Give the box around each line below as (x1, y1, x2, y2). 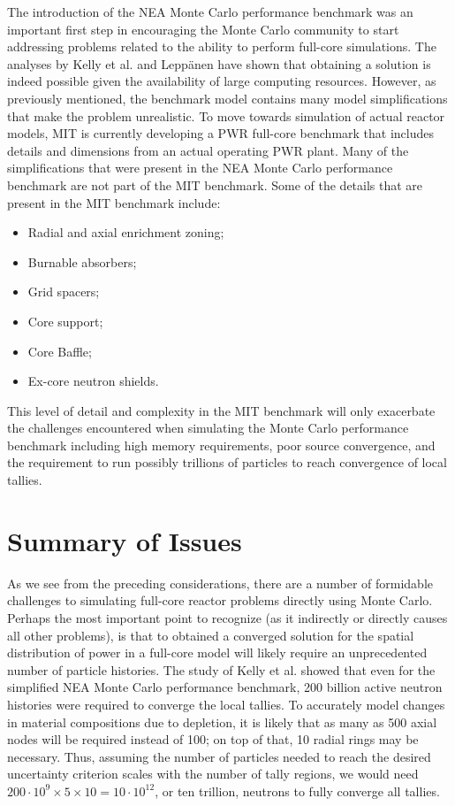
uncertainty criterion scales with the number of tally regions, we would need (7, 764, 419, 783)
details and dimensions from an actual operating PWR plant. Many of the (7, 141, 409, 159)
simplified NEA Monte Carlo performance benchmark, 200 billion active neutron (7, 678, 443, 696)
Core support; (27, 311, 103, 330)
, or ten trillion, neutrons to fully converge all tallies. (155, 781, 440, 800)
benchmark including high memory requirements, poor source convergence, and (7, 435, 436, 454)
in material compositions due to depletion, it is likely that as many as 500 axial (7, 712, 437, 731)
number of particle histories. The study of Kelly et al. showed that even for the (7, 660, 436, 679)
